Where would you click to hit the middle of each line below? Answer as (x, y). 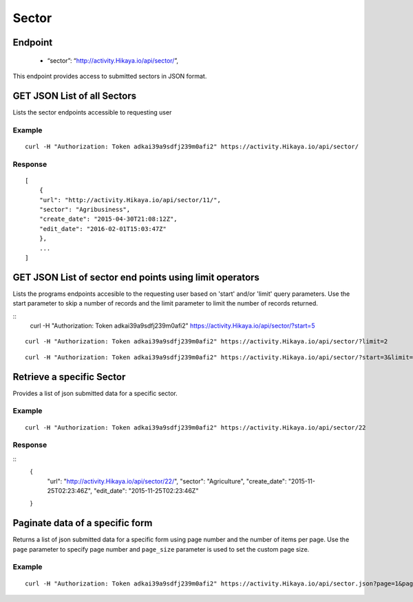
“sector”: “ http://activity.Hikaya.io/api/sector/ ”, (113, 60)
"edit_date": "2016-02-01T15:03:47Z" (103, 229)
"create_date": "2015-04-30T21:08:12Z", (108, 219)
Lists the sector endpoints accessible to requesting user (92, 112)
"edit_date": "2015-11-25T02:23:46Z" (146, 490)
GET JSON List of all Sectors (75, 96)
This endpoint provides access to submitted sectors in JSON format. (110, 76)
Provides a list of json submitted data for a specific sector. (95, 393)
